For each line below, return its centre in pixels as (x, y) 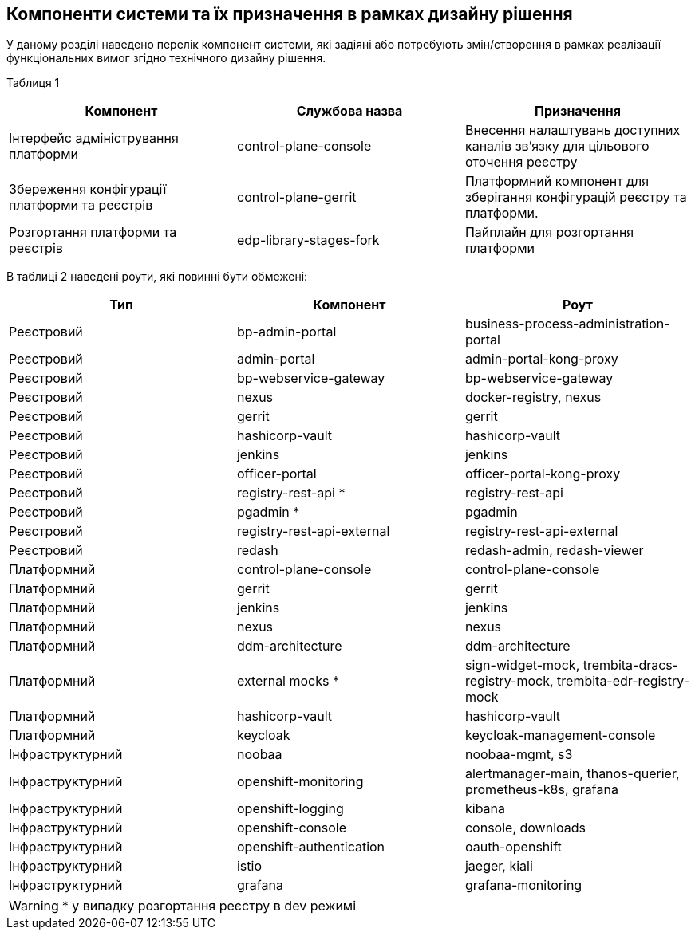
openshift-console (292, 828)
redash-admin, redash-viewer (554, 551)
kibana (485, 809)
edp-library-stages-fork (308, 240)
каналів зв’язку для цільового (557, 146)
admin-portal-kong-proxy (541, 359)
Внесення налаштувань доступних (573, 130)
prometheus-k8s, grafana (541, 790)
